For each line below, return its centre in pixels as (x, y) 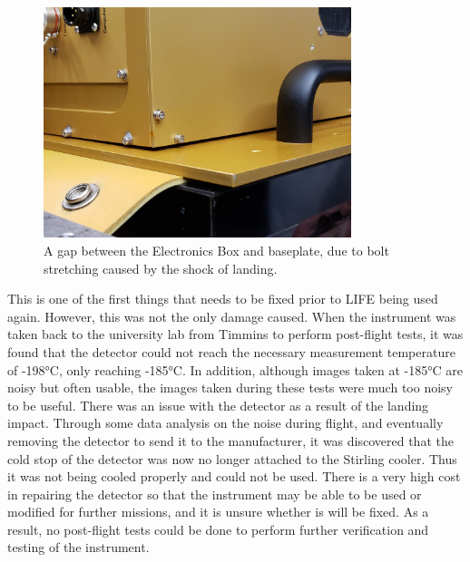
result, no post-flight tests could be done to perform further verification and (218, 529)
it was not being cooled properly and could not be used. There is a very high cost (234, 476)
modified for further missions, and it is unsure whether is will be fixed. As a (218, 512)
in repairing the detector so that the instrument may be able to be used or (215, 494)
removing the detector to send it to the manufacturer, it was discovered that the (230, 440)
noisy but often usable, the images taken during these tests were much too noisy (230, 388)
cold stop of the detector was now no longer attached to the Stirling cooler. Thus (232, 458)
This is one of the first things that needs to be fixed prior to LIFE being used (223, 299)
